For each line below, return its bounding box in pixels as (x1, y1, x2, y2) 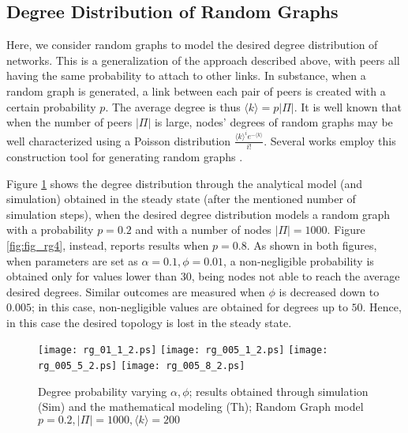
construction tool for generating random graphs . (6, 148, 243, 164)
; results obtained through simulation (189, 382, 369, 399)
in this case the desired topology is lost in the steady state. (6, 314, 292, 330)
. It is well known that (294, 98, 402, 115)
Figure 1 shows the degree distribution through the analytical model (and (6, 175, 362, 191)
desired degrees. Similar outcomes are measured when (6, 283, 265, 299)
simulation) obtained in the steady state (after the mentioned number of (6, 190, 356, 207)
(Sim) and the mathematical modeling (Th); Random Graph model (38, 398, 364, 415)
